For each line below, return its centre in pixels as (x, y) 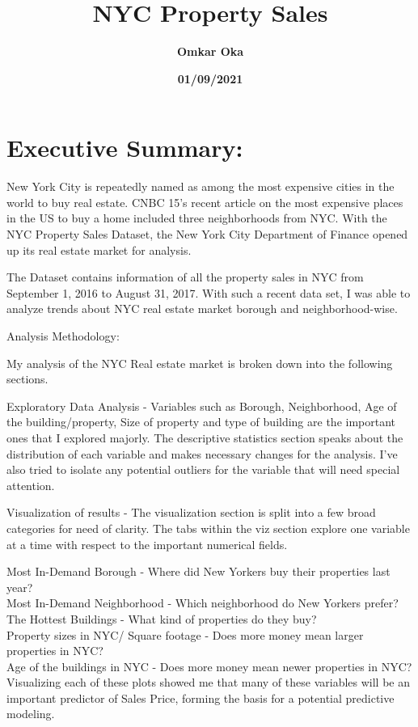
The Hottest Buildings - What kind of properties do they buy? (162, 618)
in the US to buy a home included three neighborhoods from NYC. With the (197, 218)
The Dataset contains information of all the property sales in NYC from (185, 277)
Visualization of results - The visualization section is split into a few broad (191, 512)
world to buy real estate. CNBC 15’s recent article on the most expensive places (205, 202)
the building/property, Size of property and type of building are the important (201, 422)
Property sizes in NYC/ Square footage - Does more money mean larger (185, 634)
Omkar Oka (210, 51)
